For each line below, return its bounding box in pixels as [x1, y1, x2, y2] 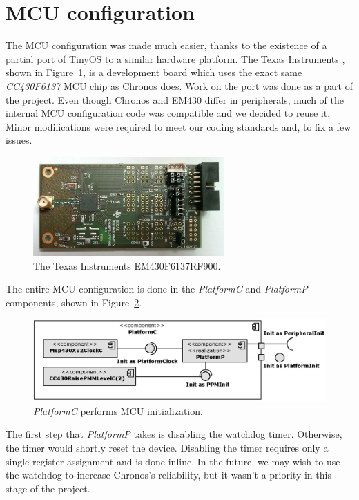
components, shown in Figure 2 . [6, 295, 142, 309]
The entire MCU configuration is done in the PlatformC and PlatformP [6, 281, 308, 296]
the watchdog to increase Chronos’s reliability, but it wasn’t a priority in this [6, 467, 331, 482]
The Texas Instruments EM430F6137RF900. [33, 258, 221, 272]
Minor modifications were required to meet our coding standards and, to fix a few [6, 119, 351, 133]
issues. [6, 133, 32, 147]
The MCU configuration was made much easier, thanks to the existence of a [6, 38, 327, 53]
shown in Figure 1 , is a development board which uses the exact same [6, 65, 302, 80]
